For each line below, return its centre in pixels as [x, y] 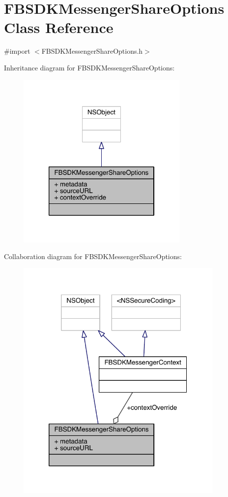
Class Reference [59, 27]
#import [17, 51]
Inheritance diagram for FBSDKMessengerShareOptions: [89, 67]
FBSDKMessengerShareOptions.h [92, 51]
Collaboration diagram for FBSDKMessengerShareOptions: [93, 256]
